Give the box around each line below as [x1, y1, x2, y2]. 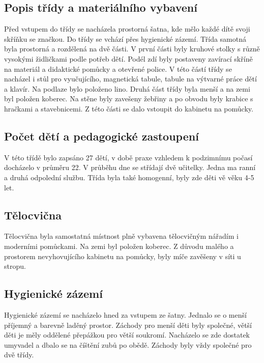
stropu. [4, 261, 26, 271]
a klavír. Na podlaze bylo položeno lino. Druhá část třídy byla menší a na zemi [4, 83, 250, 94]
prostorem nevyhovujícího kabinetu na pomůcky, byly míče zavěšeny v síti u [4, 250, 241, 261]
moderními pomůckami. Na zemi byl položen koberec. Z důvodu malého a [4, 240, 234, 251]
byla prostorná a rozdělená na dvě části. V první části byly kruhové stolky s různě [4, 43, 260, 54]
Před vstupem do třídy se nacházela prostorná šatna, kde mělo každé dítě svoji [4, 23, 250, 34]
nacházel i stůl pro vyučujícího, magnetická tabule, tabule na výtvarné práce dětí [4, 73, 257, 84]
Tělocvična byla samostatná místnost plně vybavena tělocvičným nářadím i [4, 231, 239, 241]
